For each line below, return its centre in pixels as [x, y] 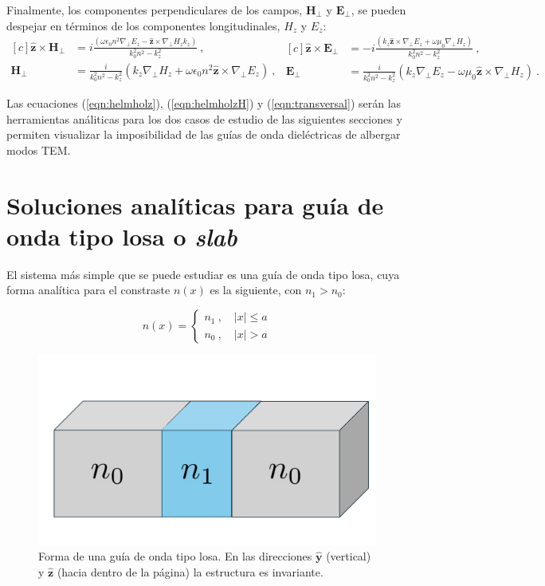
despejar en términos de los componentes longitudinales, [143, 25]
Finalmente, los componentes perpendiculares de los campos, [155, 10]
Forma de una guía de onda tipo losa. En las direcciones [175, 556]
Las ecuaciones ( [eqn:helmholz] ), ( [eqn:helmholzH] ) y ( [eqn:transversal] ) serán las [204, 103]
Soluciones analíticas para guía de [195, 205]
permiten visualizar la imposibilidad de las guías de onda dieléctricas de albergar [204, 134]
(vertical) [349, 556]
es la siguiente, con [256, 290]
